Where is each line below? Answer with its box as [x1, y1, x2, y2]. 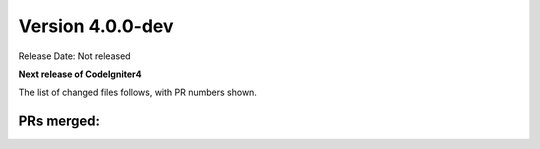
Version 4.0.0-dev [18, 15, 174, 37]
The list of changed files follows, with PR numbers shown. [18, 86, 257, 99]
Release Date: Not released [18, 50, 131, 62]
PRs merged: [18, 113, 100, 130]
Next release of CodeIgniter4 [18, 68, 142, 80]
